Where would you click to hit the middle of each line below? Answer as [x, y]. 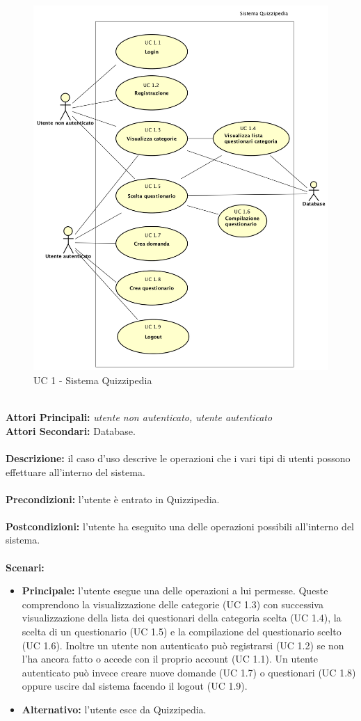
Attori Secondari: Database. [71, 430]
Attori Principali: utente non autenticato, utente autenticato [139, 417]
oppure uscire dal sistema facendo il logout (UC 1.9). [135, 686]
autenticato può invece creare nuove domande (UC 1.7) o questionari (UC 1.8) [189, 672]
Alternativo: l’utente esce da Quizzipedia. [114, 710]
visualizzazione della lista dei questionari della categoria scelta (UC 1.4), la [182, 618]
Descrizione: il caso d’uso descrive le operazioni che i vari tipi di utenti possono [178, 458]
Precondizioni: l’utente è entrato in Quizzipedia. [113, 499]
